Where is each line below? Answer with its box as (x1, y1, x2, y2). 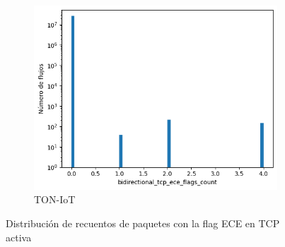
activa (6, 229, 32, 244)
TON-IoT (34, 192, 76, 207)
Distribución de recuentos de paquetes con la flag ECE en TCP (6, 216, 280, 231)
